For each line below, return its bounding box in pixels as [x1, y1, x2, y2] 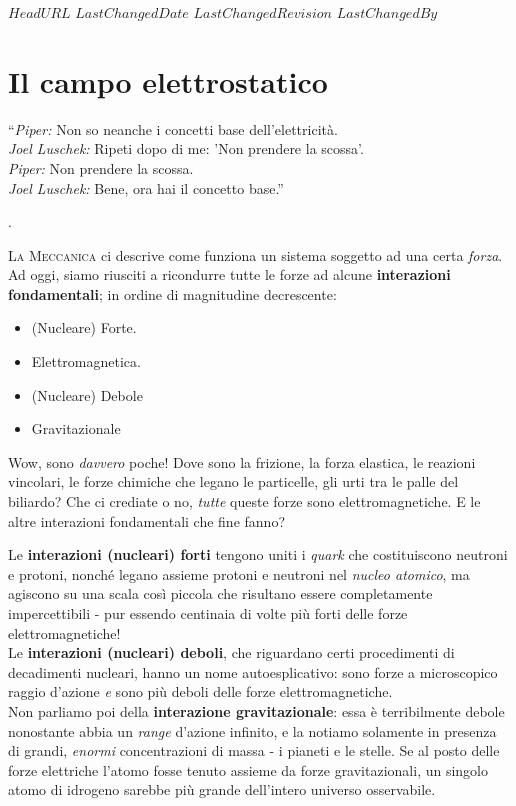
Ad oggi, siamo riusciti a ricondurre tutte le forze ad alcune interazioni [8, 264, 451, 285]
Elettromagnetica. [31, 351, 141, 372]
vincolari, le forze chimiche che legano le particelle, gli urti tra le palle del [8, 471, 459, 492]
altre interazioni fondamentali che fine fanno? [8, 510, 285, 531]
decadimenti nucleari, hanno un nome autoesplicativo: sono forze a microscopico [8, 661, 498, 682]
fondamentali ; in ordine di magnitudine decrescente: [8, 283, 337, 304]
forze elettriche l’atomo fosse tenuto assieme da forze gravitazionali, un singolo [8, 759, 489, 780]
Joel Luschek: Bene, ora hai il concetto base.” [8, 177, 284, 198]
